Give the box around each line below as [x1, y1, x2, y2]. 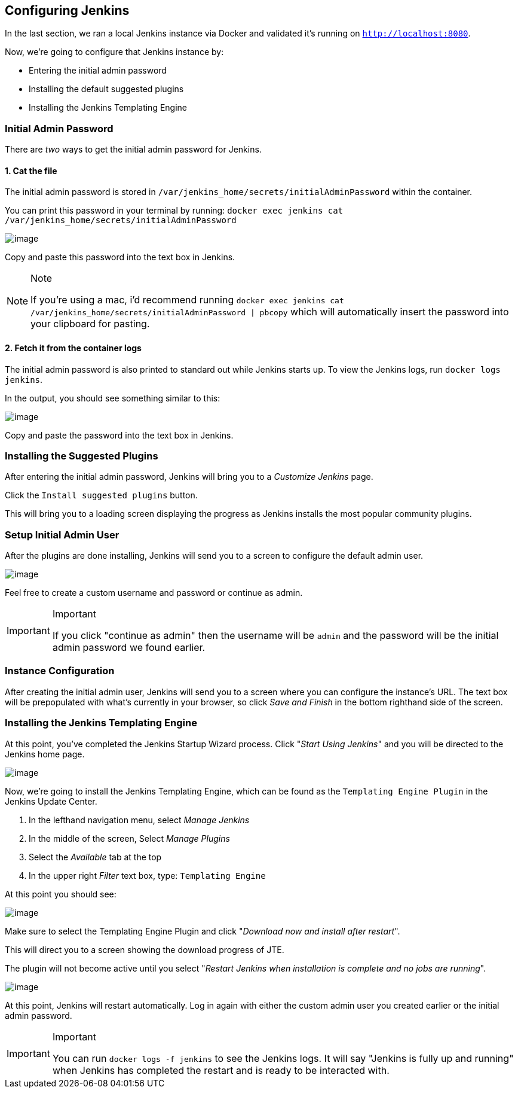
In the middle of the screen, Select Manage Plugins [29, 833, 230, 844]
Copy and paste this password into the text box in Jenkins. [5, 252, 235, 263]
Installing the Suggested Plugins [5, 449, 158, 462]
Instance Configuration [5, 665, 115, 677]
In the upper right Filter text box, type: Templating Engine [29, 870, 266, 881]
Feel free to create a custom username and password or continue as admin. [5, 587, 303, 598]
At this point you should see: [5, 888, 117, 899]
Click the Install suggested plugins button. [5, 490, 198, 501]
